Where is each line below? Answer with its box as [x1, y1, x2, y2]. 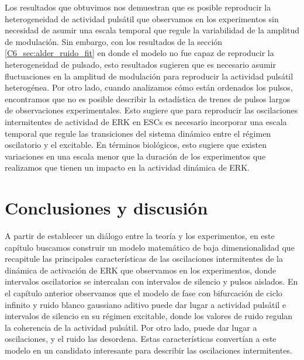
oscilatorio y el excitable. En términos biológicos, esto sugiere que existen [5, 139, 267, 151]
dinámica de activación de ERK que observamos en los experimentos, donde [5, 264, 277, 276]
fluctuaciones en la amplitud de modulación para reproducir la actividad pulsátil [5, 70, 293, 82]
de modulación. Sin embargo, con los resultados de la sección [5, 35, 223, 47]
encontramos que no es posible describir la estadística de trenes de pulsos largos [5, 92, 291, 105]
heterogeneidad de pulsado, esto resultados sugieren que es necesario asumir [5, 58, 276, 70]
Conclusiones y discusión [5, 196, 208, 220]
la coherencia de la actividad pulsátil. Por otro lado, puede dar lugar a [5, 321, 257, 333]
